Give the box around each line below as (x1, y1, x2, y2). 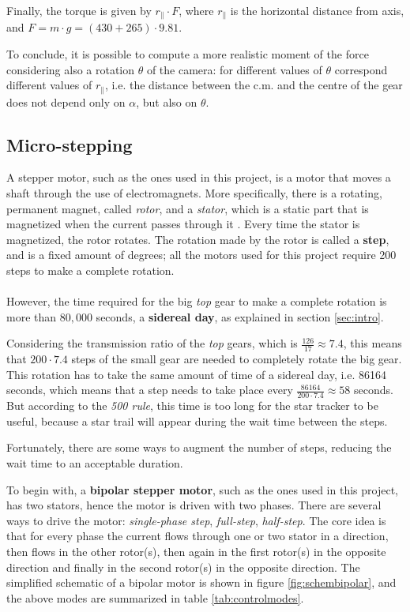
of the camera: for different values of (146, 61, 322, 77)
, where (179, 2, 214, 18)
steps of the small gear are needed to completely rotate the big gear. (71, 351, 402, 367)
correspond (334, 61, 388, 77)
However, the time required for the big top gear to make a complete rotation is (6, 293, 387, 310)
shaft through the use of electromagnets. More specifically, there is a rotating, (6, 185, 382, 201)
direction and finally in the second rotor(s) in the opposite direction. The (6, 558, 360, 575)
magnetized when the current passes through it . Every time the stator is (6, 216, 360, 232)
